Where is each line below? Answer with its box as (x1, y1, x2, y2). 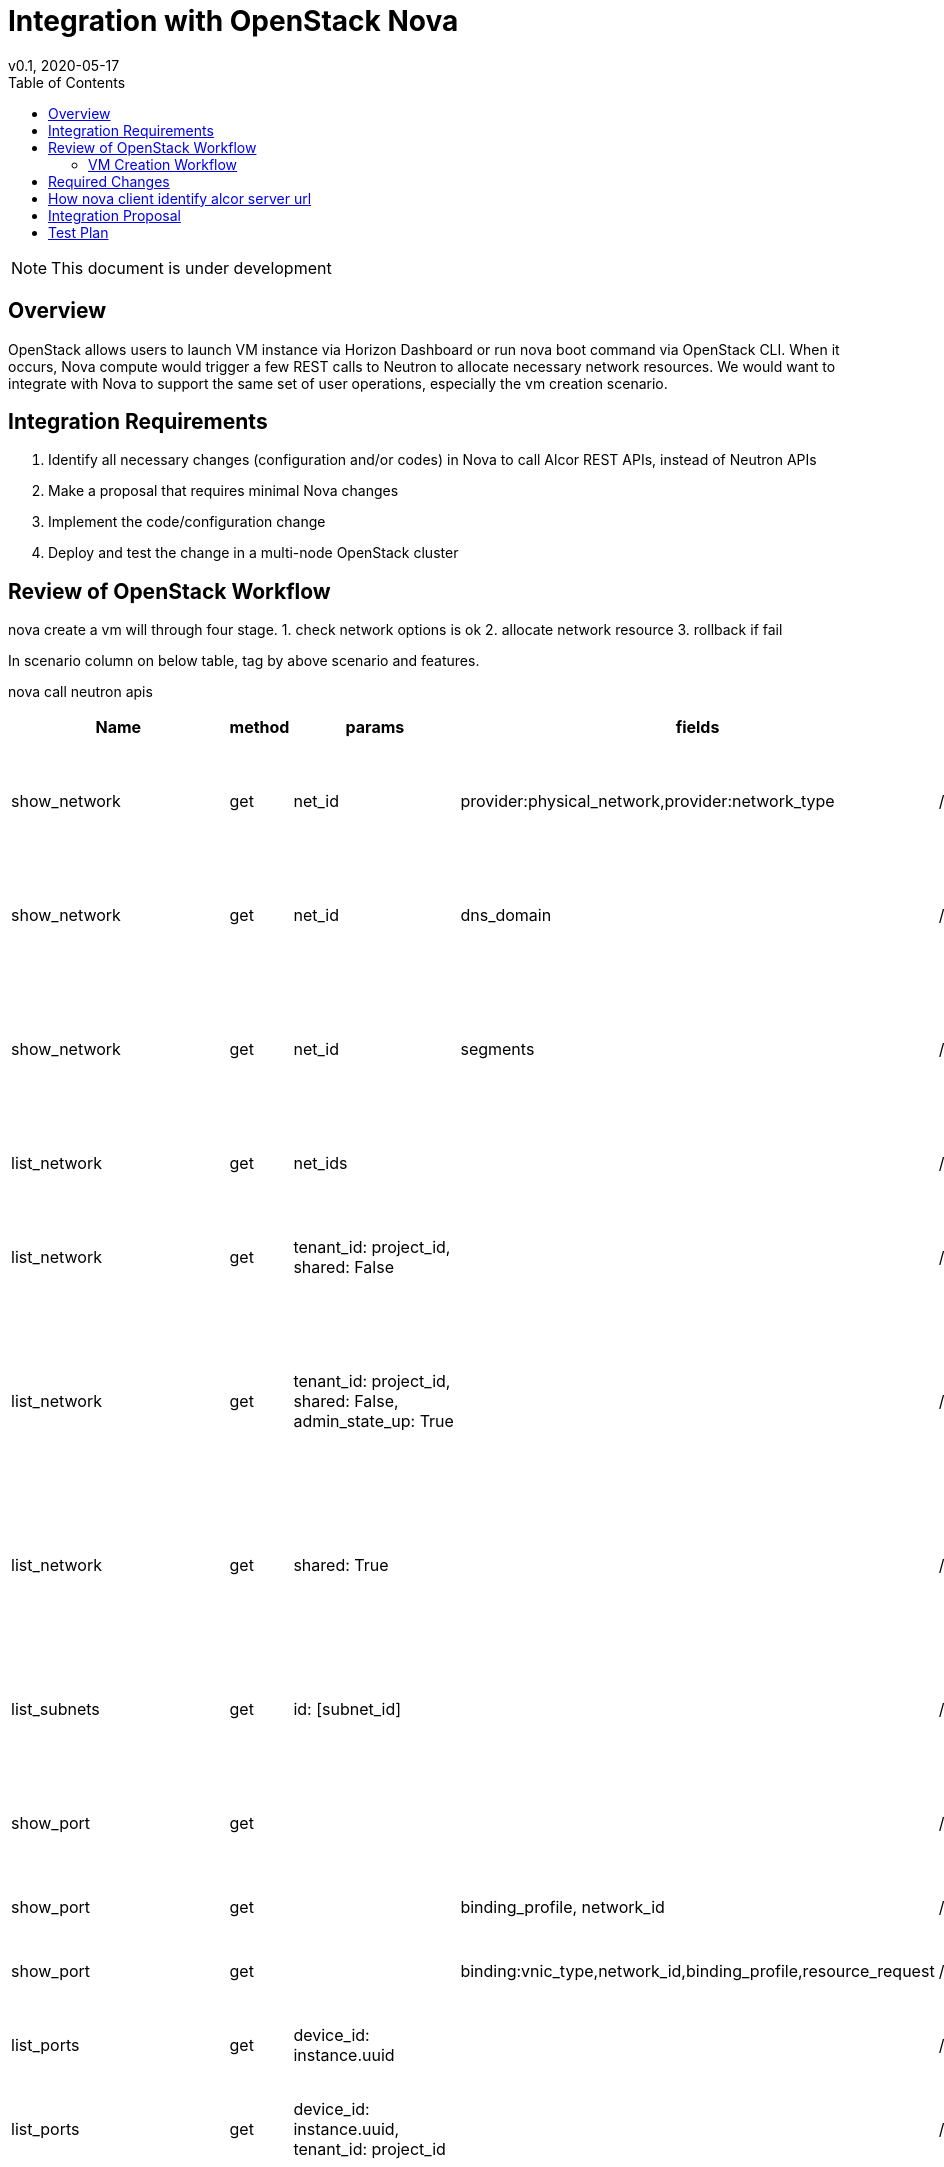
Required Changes (48, 172, 170, 190)
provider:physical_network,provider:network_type (460, 791, 835, 812)
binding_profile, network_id (460, 1897, 665, 1918)
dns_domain (460, 905, 552, 926)
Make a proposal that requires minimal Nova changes (48, 482, 399, 500)
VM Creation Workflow (88, 155, 238, 173)
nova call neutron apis (8, 683, 153, 701)
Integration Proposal (48, 206, 181, 224)
